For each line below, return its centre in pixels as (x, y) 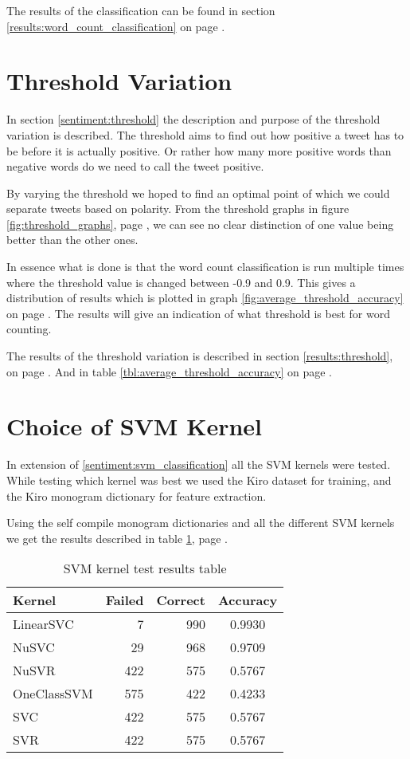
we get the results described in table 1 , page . (117, 538)
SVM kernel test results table (145, 568)
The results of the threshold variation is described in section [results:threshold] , (200, 356)
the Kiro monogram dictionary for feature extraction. (137, 496)
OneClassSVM (53, 694)
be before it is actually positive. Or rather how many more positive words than (199, 150)
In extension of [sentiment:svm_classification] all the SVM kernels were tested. (199, 464)
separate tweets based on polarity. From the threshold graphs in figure (178, 208)
